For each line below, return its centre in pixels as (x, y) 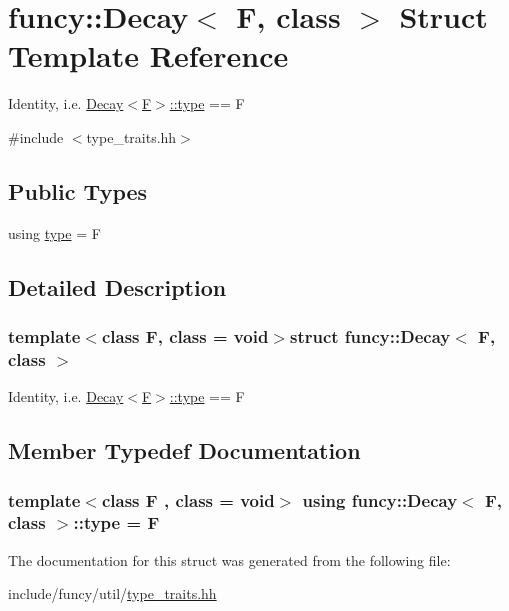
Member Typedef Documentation (184, 450)
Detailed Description (117, 286)
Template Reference (148, 55)
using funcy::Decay (380, 499)
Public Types (78, 190)
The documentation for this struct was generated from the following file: (229, 559)
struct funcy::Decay (370, 336)
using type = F (54, 232)
